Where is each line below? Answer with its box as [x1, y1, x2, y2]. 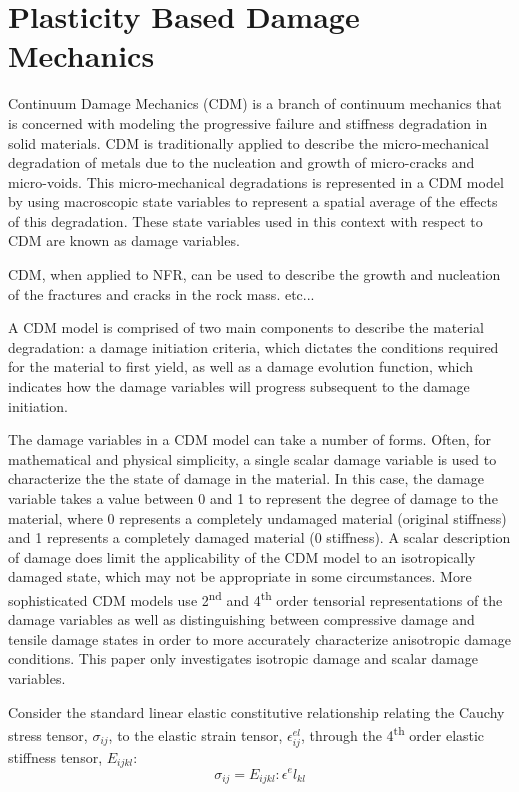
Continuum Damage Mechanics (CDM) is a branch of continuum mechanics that [8, 93, 502, 114]
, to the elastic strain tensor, [108, 724, 283, 745]
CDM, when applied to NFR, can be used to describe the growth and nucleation [8, 264, 501, 285]
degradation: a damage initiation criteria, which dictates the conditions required [8, 336, 499, 357]
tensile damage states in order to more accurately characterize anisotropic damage [8, 628, 511, 649]
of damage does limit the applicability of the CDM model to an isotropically [8, 546, 476, 567]
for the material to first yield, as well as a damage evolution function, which [8, 356, 474, 377]
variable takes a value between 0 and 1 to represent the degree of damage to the [8, 488, 498, 508]
